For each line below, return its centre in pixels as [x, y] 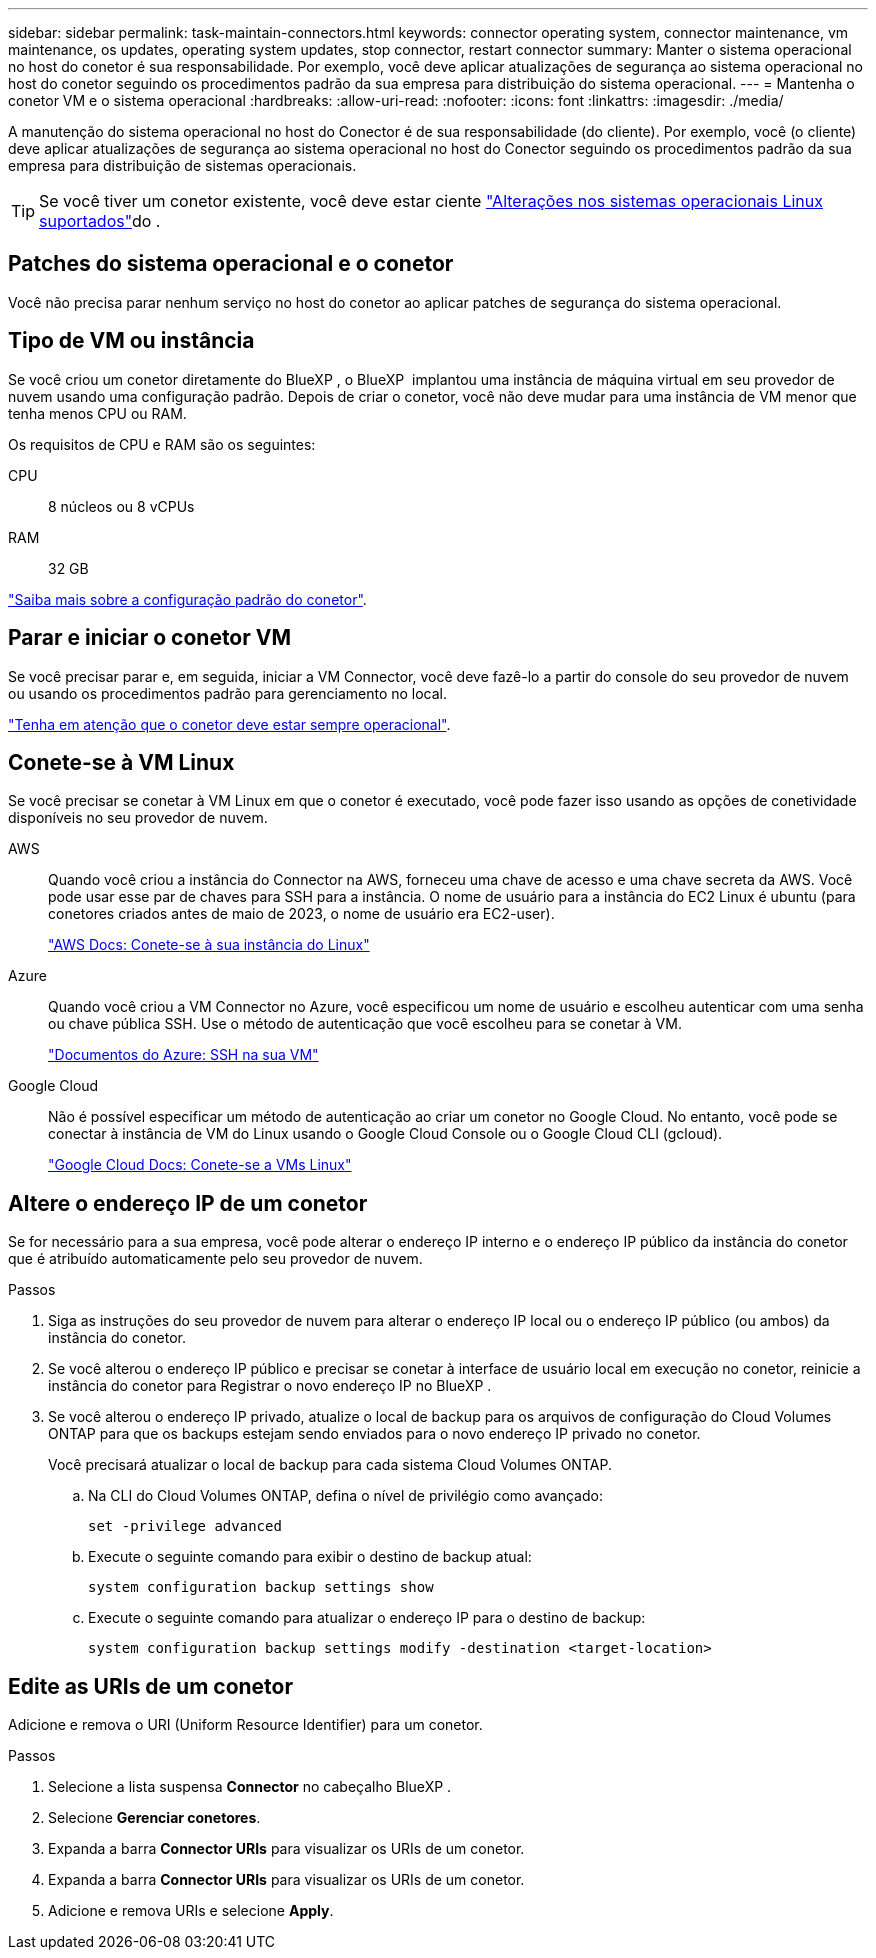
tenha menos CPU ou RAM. [97, 413]
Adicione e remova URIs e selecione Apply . [191, 1911]
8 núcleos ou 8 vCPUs [121, 506]
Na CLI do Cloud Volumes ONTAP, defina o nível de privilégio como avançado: [345, 1496]
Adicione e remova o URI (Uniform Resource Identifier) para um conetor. [245, 1725]
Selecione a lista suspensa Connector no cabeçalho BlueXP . [250, 1787]
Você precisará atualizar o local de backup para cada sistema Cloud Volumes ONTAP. [330, 1465]
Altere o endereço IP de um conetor [188, 1203]
